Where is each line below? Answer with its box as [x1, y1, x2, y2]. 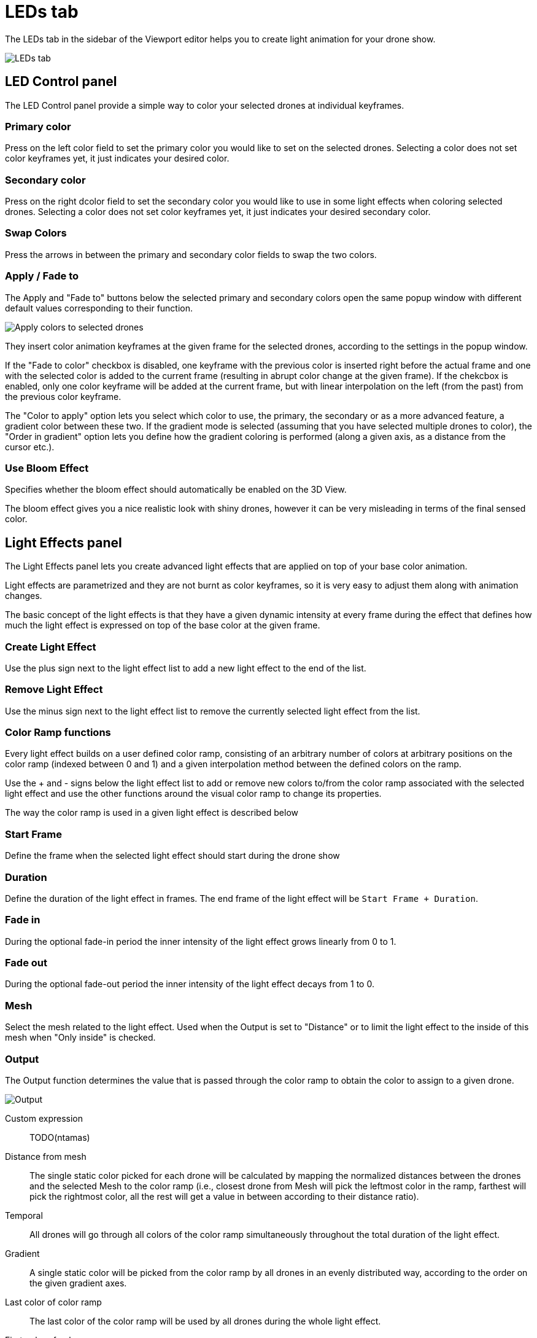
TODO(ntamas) [29, 1132, 90, 1143]
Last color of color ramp [5, 1296, 102, 1307]
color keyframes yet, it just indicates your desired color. [5, 153, 230, 164]
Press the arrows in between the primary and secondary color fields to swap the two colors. [5, 249, 377, 260]
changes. [5, 590, 42, 601]
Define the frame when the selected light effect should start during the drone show [5, 850, 340, 861]
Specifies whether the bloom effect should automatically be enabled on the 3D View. [5, 484, 347, 495]
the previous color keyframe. [5, 391, 122, 402]
